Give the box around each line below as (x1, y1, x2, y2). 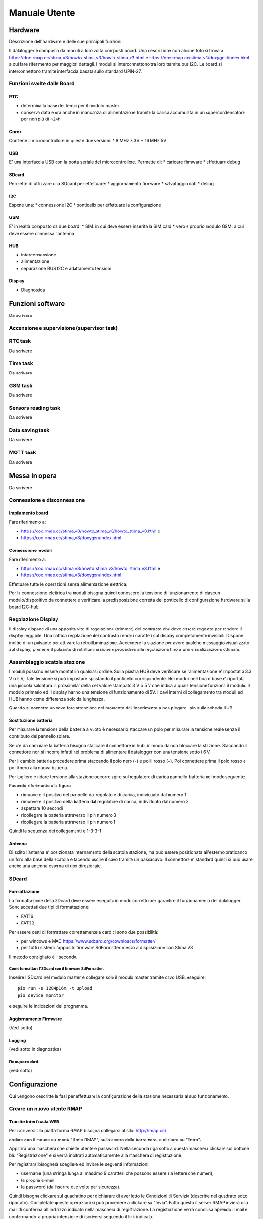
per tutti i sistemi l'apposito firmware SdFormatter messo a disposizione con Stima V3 (21, 945, 193, 951)
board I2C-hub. (9, 604, 40, 609)
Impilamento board (9, 510, 48, 516)
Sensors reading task (9, 404, 61, 411)
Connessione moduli (9, 548, 52, 553)
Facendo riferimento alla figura (9, 783, 71, 788)
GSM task (9, 382, 33, 389)
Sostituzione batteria (9, 717, 53, 724)
